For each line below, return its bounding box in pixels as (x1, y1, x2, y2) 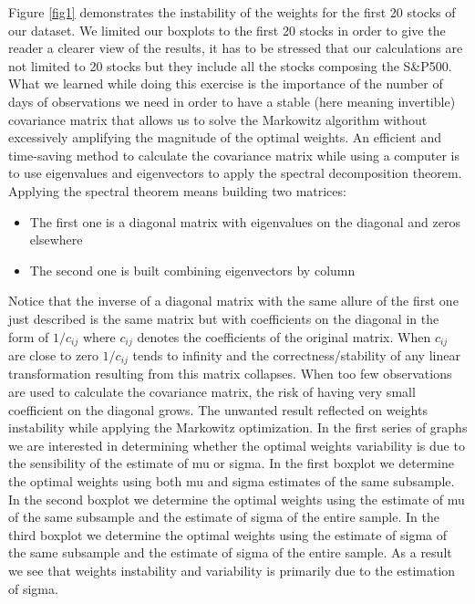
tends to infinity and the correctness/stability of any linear (132, 345, 460, 364)
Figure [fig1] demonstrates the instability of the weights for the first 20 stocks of (8, 3, 456, 21)
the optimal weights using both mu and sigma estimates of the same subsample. (8, 471, 455, 490)
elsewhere (29, 230, 83, 249)
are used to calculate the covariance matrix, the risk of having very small (8, 382, 416, 401)
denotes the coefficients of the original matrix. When (137, 327, 431, 346)
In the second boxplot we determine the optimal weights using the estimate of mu (8, 489, 465, 508)
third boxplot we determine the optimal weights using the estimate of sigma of (8, 525, 448, 544)
